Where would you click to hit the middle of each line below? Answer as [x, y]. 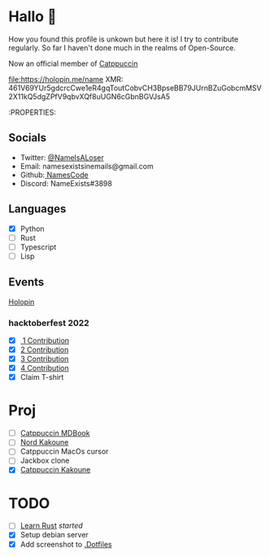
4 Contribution [44, 368]
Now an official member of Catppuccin [73, 63]
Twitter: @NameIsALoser [62, 157]
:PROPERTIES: [33, 112]
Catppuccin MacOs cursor [64, 451]
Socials [28, 138]
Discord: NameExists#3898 [66, 183]
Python [32, 228]
